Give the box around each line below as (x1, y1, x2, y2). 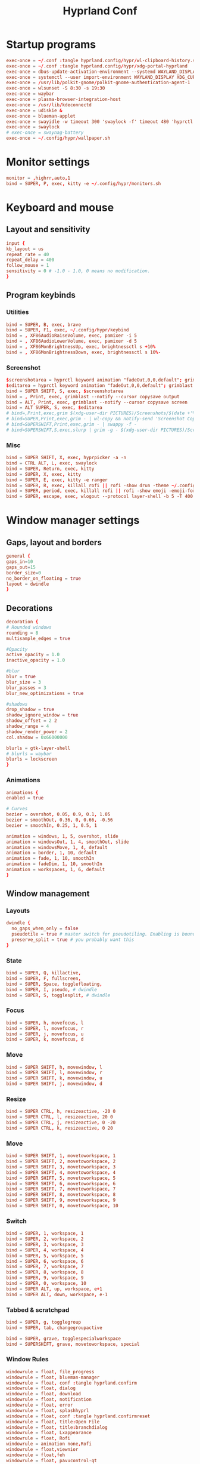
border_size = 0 (6, 570, 42, 576)
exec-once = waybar (6, 91, 55, 97)
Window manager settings (6, 513, 140, 527)
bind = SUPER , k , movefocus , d (6, 1037, 84, 1042)
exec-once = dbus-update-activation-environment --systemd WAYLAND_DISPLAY (6, 69, 198, 75)
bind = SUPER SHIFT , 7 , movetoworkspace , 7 (6, 1186, 116, 1192)
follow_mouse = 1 (6, 263, 49, 269)
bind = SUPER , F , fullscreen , (6, 976, 82, 982)
